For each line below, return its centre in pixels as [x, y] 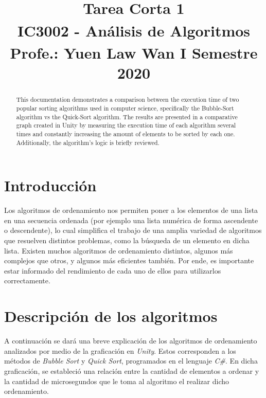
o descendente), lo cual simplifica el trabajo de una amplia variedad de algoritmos [133, 230]
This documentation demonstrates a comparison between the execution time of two [128, 99]
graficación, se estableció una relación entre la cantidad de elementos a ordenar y [132, 370]
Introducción [50, 185]
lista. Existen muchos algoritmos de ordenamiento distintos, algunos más [119, 250]
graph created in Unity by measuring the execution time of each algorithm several [126, 125]
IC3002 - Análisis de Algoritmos [134, 30]
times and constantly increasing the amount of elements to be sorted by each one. [126, 134]
